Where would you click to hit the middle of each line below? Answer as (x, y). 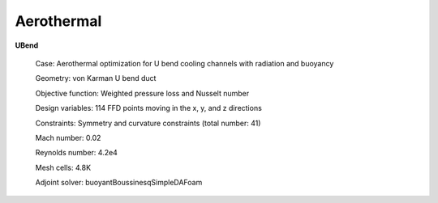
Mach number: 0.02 (68, 137)
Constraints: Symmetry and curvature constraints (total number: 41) (148, 123)
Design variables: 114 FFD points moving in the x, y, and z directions (149, 108)
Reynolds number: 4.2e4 (76, 153)
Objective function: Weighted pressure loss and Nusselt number (142, 93)
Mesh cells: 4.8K (63, 167)
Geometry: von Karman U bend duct (96, 78)
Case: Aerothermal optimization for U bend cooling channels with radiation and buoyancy (185, 63)
